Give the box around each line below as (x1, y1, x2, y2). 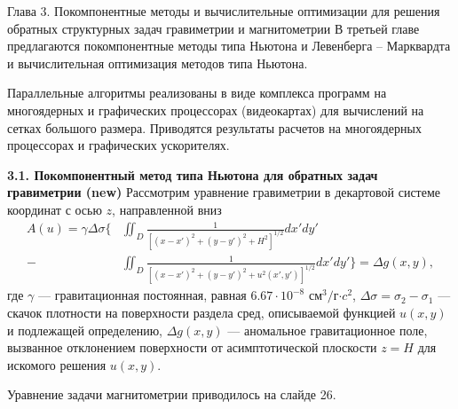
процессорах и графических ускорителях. (7, 136, 230, 154)
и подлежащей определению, (7, 320, 162, 339)
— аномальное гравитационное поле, (227, 320, 428, 339)
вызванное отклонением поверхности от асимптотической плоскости (7, 338, 377, 357)
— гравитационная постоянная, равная (37, 286, 247, 304)
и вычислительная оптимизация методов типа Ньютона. (7, 53, 308, 72)
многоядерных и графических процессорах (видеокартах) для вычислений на (7, 100, 424, 119)
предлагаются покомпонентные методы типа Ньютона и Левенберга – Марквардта (7, 36, 451, 55)
